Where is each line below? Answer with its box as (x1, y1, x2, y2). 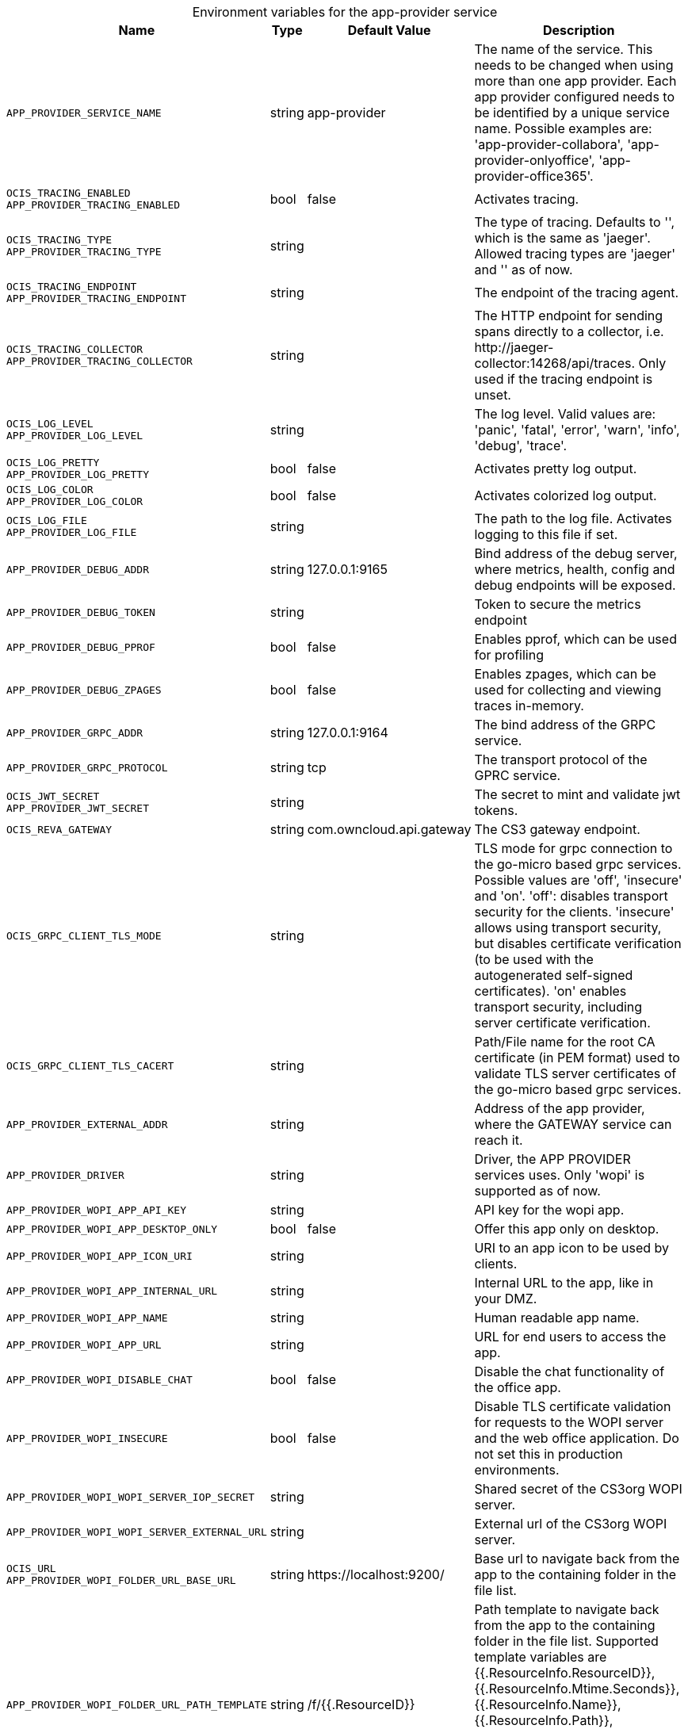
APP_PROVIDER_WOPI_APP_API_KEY (6, 1203, 186, 1216)
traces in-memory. (474, 698, 584, 713)
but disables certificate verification (474, 935, 682, 951)
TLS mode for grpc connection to (474, 840, 673, 856)
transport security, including (474, 999, 643, 1015)
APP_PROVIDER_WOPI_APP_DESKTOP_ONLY (6, 1222, 218, 1235)
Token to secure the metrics (474, 596, 641, 612)
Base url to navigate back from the (474, 1551, 680, 1566)
